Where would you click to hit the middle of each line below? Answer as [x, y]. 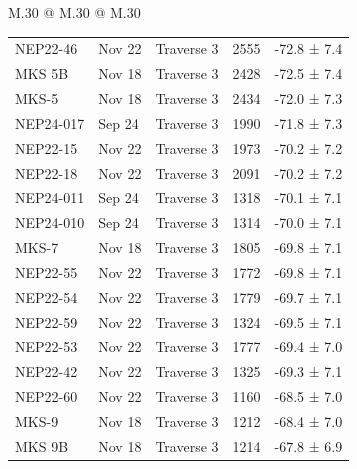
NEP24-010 [50, 222]
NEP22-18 [46, 172]
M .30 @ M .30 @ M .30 [74, 12]
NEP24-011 [50, 197]
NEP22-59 [46, 321]
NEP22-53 [46, 346]
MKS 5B [42, 73]
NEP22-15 [46, 147]
